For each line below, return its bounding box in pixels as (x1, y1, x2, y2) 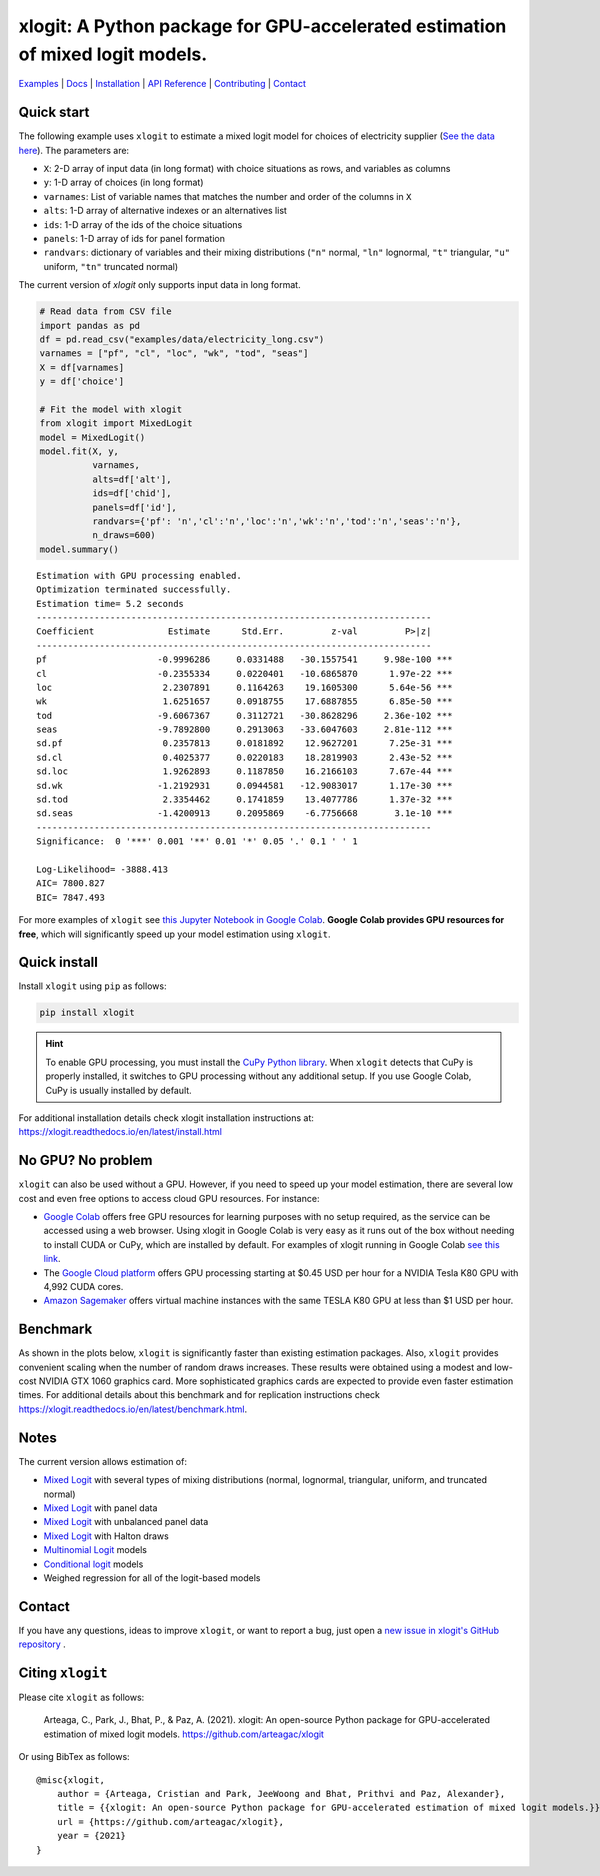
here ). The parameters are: (18, 144, 130, 156)
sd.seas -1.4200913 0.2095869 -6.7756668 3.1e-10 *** (36, 808, 453, 819)
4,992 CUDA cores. (43, 1281, 124, 1292)
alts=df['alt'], (91, 473, 172, 485)
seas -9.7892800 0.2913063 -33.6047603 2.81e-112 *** (36, 724, 453, 735)
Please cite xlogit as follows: (18, 1691, 145, 1704)
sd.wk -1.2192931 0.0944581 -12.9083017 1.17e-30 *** (36, 780, 453, 791)
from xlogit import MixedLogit (39, 418, 194, 429)
